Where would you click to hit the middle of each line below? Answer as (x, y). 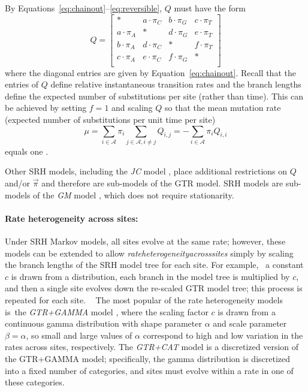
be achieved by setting (46, 108)
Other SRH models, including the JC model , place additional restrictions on (146, 171)
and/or (18, 183)
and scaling (132, 108)
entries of (22, 84)
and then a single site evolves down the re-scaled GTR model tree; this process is (154, 288)
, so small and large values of (79, 335)
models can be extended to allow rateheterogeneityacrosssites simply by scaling (149, 253)
